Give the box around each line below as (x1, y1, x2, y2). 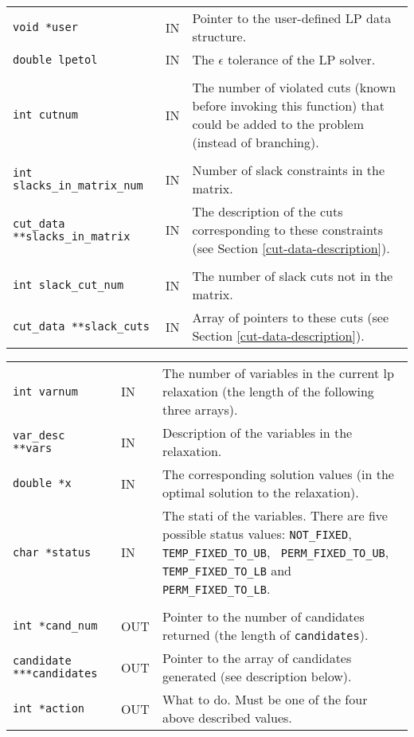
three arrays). (162, 400, 238, 419)
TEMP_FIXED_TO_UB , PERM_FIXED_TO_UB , (162, 543, 389, 561)
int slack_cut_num (13, 279, 124, 291)
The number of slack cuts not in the (192, 267, 393, 285)
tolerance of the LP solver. (228, 50, 376, 68)
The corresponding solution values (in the (162, 465, 394, 483)
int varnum (13, 384, 78, 398)
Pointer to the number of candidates (162, 607, 365, 626)
